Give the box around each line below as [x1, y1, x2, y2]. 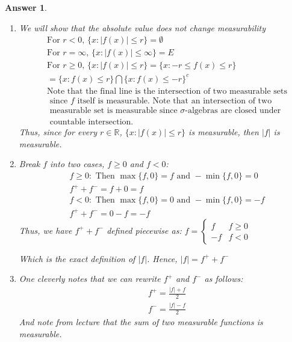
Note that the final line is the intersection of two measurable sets [47, 87, 287, 96]
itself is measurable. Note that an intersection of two [77, 96, 272, 105]
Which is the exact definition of [19, 252, 135, 264]
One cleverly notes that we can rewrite [19, 272, 161, 285]
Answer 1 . [5, 1, 47, 13]
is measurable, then [188, 125, 259, 138]
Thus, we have [19, 224, 72, 236]
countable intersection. [49, 117, 134, 126]
